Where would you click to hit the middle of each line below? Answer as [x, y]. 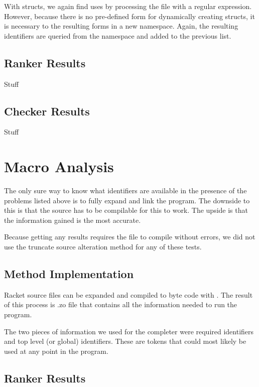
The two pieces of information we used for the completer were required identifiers [129, 331]
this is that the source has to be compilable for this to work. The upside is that [126, 210]
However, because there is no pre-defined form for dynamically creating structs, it [129, 16]
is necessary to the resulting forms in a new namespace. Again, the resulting [121, 26]
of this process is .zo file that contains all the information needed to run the [121, 304]
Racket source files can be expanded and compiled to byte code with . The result [128, 294]
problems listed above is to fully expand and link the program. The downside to [127, 200]
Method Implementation [69, 274]
